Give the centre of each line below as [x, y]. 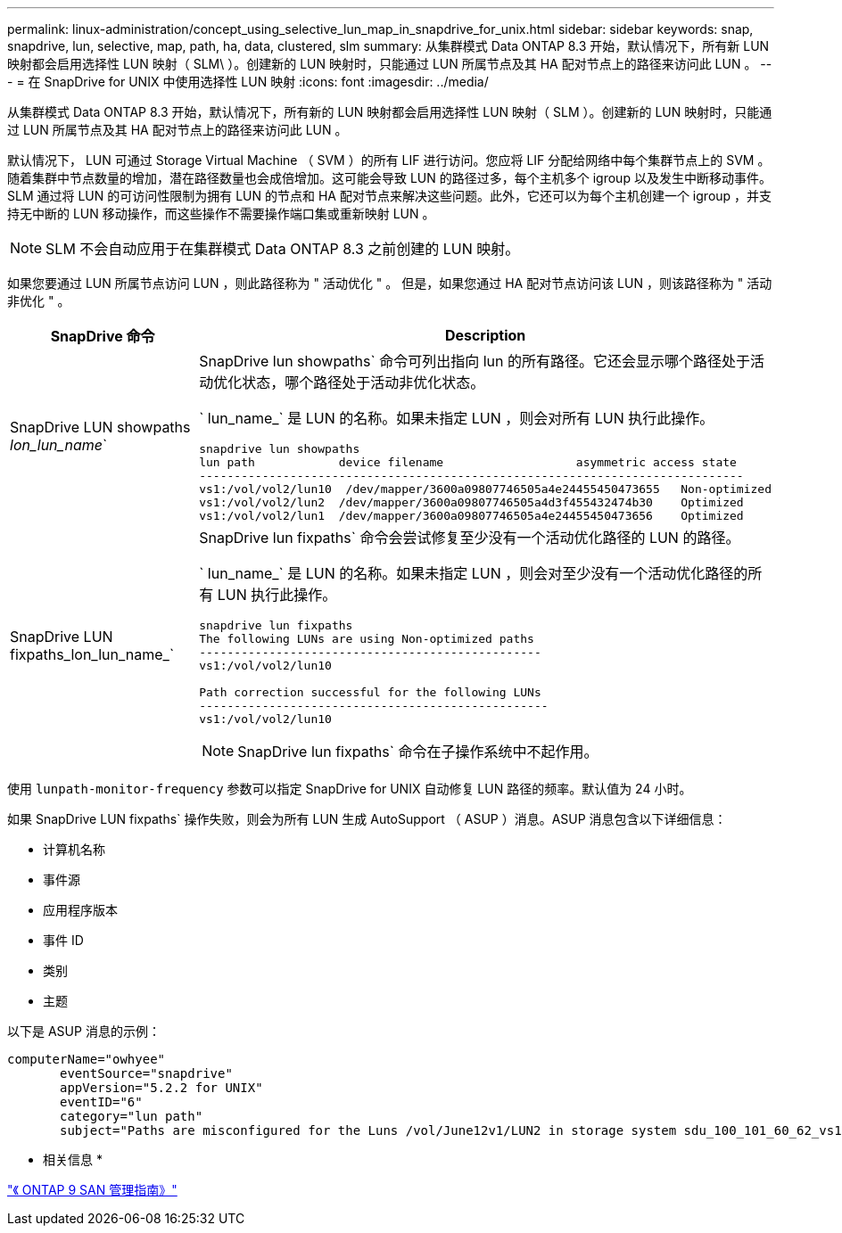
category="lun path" [132, 1116]
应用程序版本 [80, 910]
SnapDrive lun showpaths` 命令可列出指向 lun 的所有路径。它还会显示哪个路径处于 [475, 361]
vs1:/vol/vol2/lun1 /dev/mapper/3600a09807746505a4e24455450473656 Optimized [471, 516]
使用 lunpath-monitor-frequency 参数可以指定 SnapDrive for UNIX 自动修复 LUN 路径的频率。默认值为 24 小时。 [350, 789]
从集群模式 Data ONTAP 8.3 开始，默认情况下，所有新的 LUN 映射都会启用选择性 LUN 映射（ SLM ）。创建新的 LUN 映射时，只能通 [390, 112]
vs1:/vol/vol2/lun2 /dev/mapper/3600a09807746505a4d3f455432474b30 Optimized [471, 502]
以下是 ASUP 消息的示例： [84, 1031]
